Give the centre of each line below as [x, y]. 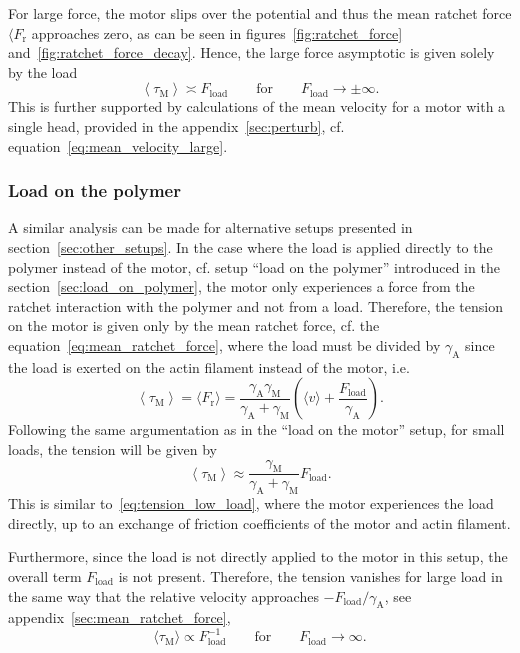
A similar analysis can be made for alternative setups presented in [210, 227]
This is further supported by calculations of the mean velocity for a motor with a [257, 106]
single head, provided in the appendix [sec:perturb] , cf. [176, 125]
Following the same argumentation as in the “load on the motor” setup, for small [256, 429]
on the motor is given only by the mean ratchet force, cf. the [194, 325]
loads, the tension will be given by [112, 448]
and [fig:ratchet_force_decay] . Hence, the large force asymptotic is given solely [251, 52]
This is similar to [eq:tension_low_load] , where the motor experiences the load [251, 503]
